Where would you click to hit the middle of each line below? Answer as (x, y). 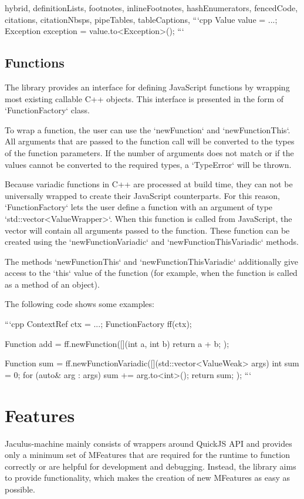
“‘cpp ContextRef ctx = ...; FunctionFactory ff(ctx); (98, 324)
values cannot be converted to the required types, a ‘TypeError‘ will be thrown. (148, 164)
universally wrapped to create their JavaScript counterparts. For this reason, (142, 195)
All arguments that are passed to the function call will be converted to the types (150, 141)
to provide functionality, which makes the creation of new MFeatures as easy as (148, 478)
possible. (20, 489)
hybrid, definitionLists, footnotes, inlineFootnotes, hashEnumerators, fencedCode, (151, 8)
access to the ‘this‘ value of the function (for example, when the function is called (151, 273)
